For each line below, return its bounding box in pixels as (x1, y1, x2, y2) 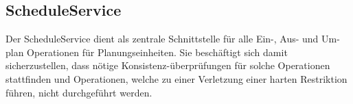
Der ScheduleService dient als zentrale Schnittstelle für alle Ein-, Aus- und (5, 31, 319, 46)
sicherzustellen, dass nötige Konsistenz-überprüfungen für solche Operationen (5, 58, 330, 73)
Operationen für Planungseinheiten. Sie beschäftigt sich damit (27, 44, 288, 59)
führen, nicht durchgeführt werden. (5, 85, 152, 99)
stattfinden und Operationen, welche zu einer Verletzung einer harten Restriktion (5, 71, 348, 86)
